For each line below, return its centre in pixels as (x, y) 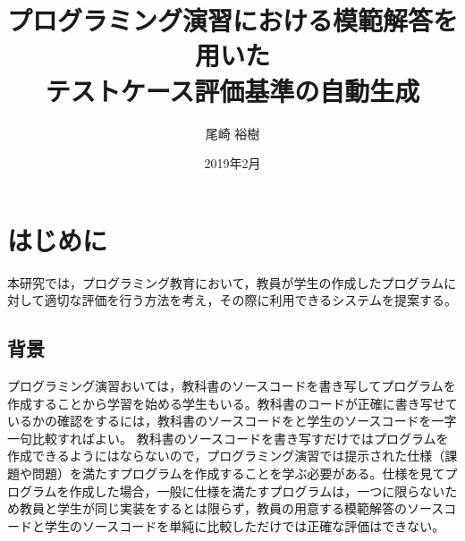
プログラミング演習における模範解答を (233, 20)
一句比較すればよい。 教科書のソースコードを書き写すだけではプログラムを (228, 438)
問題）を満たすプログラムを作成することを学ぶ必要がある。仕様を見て (238, 473)
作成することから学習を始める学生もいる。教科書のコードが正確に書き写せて (232, 403)
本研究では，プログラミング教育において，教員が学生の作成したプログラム (226, 282)
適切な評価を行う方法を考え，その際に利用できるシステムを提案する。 (250, 300)
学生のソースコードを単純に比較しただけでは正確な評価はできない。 (245, 525)
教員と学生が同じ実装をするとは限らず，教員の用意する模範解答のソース (232, 508)
